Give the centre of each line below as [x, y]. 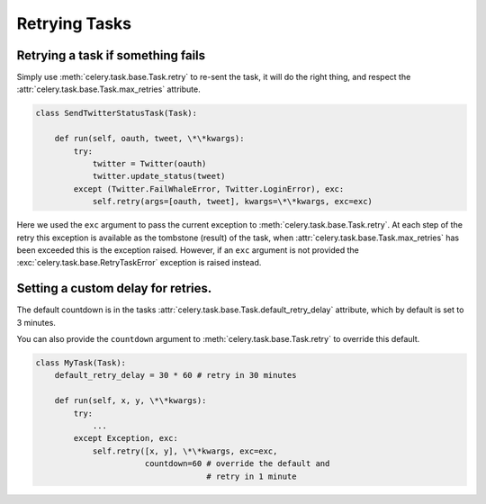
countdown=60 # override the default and [237, 464]
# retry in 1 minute [252, 476]
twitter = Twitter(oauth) [149, 163]
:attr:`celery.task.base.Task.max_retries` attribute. [109, 89]
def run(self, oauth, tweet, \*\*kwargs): [149, 139]
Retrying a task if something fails [111, 55]
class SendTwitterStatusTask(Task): [117, 113]
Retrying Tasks [74, 23]
